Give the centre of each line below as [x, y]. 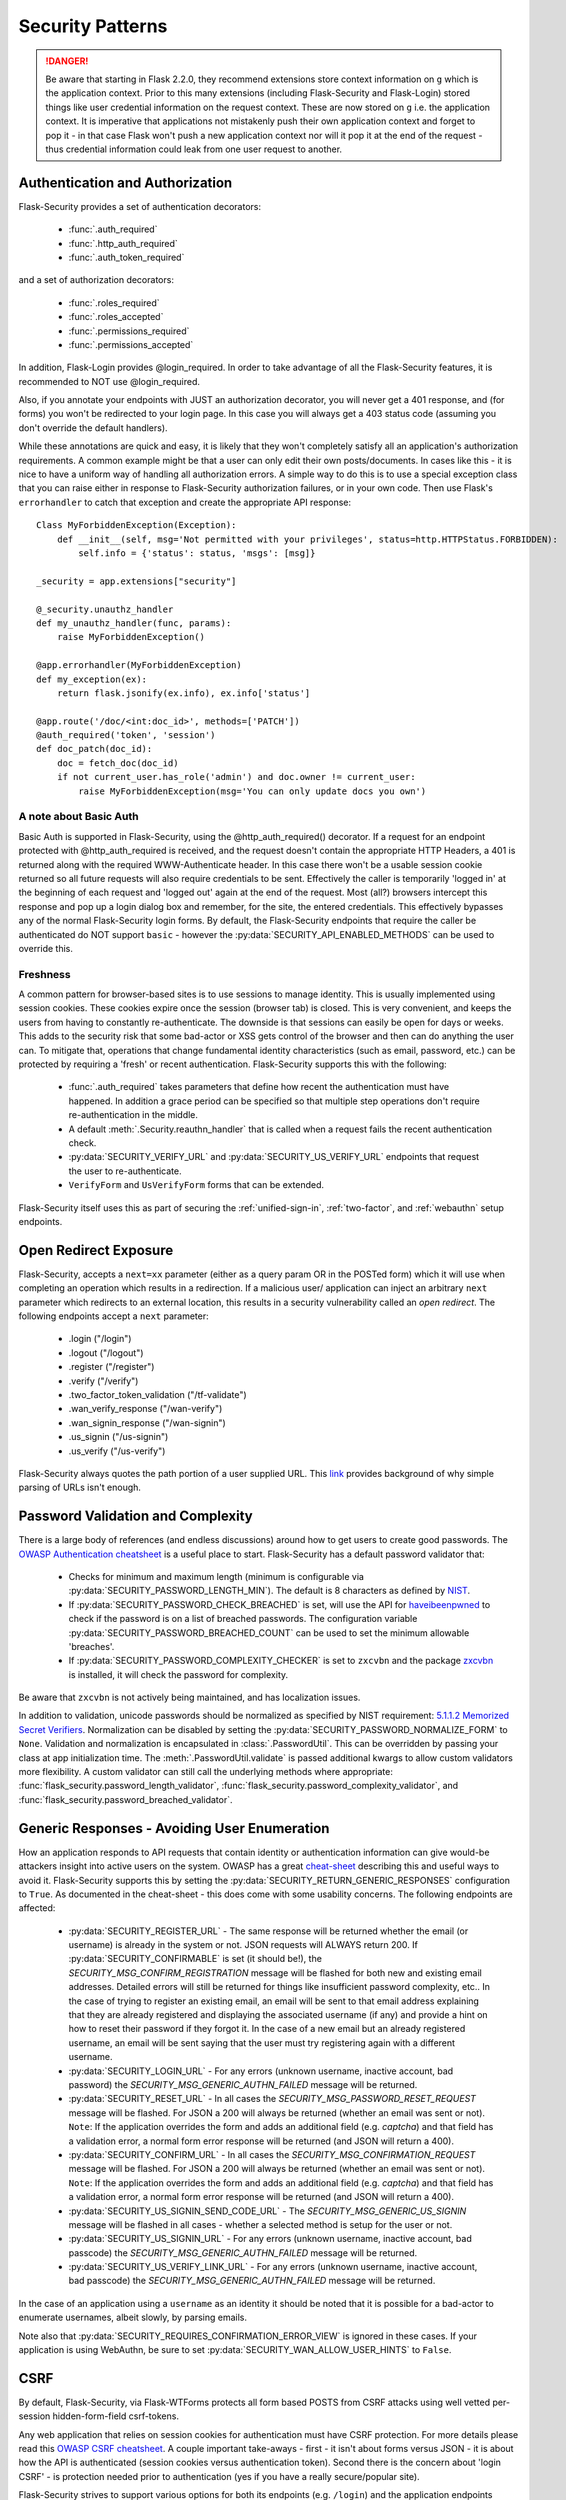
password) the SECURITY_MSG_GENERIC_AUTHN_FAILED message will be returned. [243, 2084]
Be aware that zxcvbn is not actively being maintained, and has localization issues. [189, 1697]
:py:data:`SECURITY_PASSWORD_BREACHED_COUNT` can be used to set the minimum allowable [269, 1632]
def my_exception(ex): [92, 679]
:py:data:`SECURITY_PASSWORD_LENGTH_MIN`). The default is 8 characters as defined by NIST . [269, 1591]
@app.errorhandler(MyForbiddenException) [139, 665]
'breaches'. [91, 1646]
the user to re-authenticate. [125, 1171]
